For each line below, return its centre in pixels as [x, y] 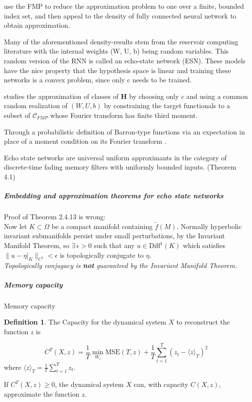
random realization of [36, 105]
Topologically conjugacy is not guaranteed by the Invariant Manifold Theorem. [121, 265]
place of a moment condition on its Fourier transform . [85, 141]
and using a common [217, 96]
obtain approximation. [37, 25]
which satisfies [204, 245]
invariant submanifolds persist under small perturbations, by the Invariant [114, 236]
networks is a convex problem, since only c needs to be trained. [98, 80]
